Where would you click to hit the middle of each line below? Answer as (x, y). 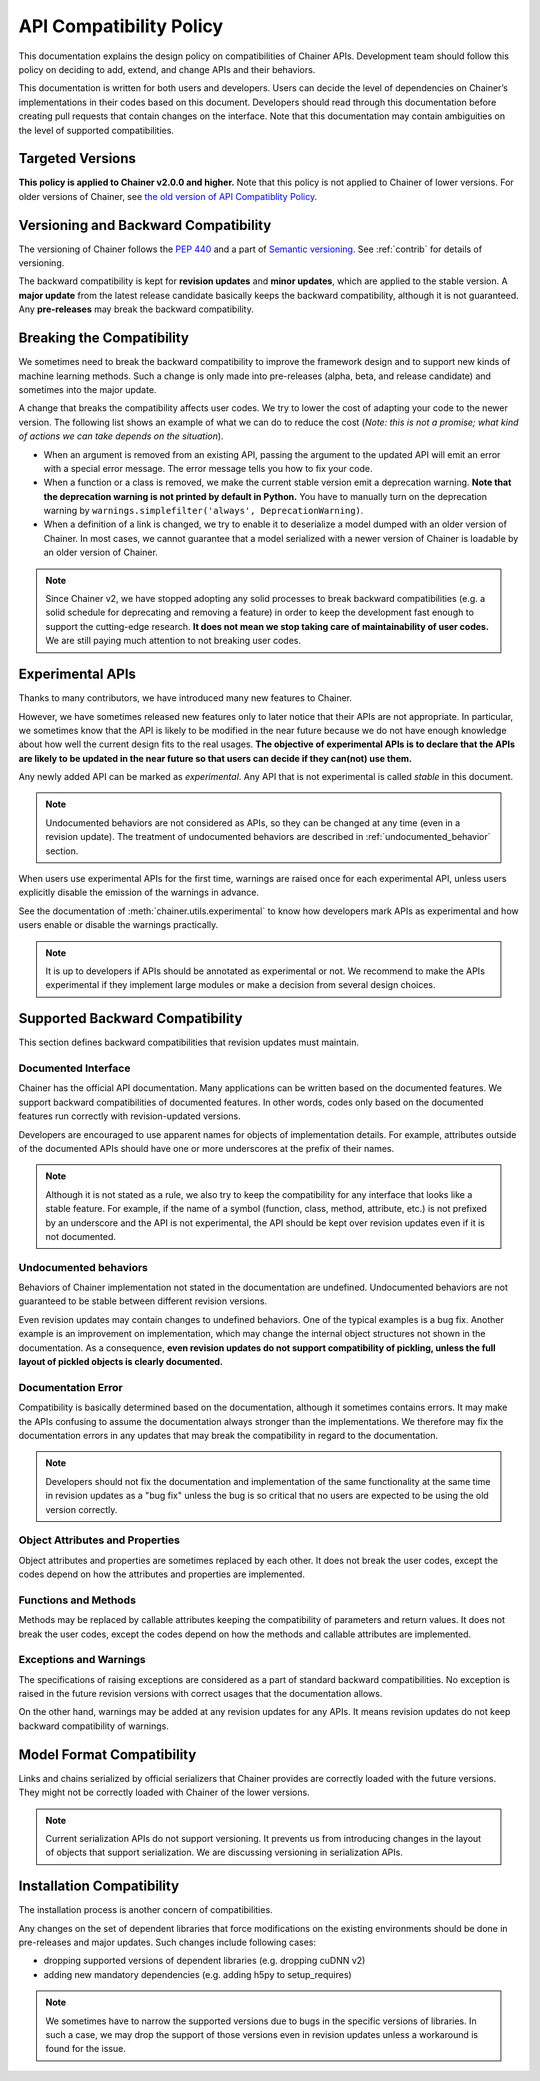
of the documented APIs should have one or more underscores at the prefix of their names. (206, 1148)
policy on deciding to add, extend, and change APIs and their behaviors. (167, 69)
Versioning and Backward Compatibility (145, 225)
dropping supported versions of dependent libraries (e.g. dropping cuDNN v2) (204, 1961)
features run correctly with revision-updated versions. (130, 1116)
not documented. (81, 1236)
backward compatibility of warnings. (93, 1726)
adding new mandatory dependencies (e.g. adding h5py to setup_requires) (197, 1974)
